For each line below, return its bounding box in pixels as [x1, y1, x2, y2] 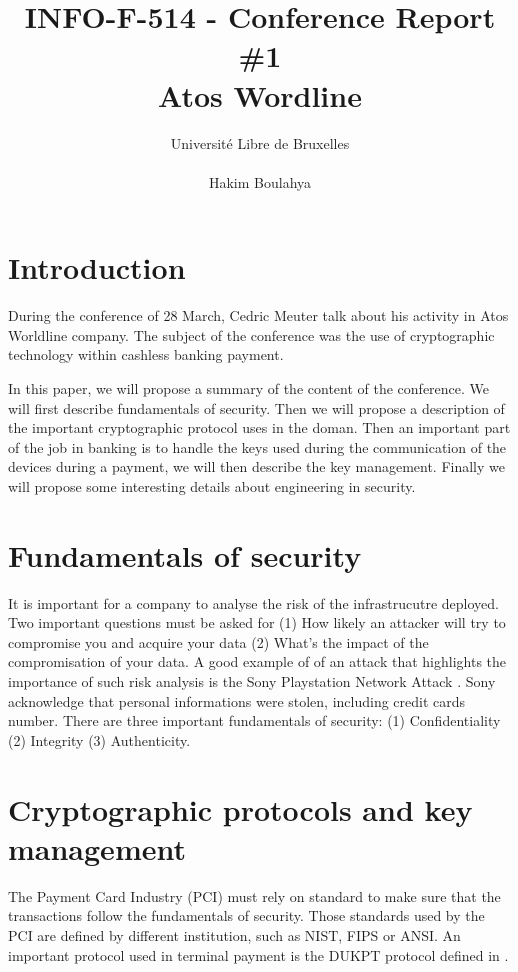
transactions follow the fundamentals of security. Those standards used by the [8, 905, 485, 926]
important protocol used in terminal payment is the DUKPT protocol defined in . [8, 944, 509, 965]
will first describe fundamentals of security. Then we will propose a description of [8, 397, 505, 418]
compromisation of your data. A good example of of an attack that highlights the [8, 651, 507, 672]
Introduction [8, 247, 186, 288]
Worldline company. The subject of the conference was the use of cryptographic [8, 324, 495, 345]
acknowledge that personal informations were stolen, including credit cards [8, 690, 466, 711]
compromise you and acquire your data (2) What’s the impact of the [8, 631, 429, 652]
